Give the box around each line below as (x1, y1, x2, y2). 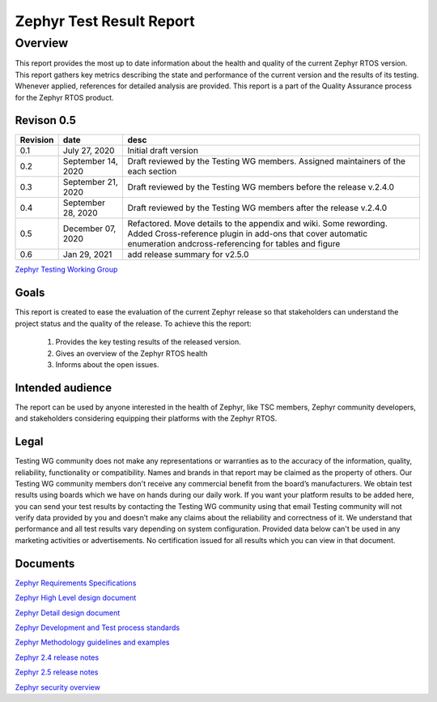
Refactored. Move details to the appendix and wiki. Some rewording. (127, 218, 388, 229)
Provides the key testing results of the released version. (55, 337, 242, 347)
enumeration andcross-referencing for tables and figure (127, 238, 341, 250)
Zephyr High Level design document (15, 593, 137, 603)
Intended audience (15, 381, 112, 395)
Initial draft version (127, 145, 198, 156)
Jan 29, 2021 (62, 249, 112, 260)
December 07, (62, 223, 117, 234)
